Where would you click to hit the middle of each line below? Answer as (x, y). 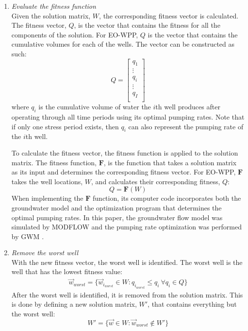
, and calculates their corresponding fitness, (156, 181)
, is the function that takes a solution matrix (170, 162)
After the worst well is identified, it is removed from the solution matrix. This (127, 294)
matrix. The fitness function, (54, 162)
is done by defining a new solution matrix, (74, 304)
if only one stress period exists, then (65, 126)
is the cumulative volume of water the (95, 107)
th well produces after (188, 107)
